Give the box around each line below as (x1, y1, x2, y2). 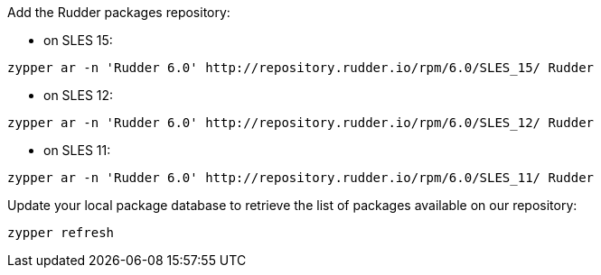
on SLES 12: (43, 87, 114, 103)
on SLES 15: (43, 32, 113, 48)
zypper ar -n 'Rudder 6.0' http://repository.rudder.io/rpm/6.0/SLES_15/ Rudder (7, 60, 595, 75)
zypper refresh (7, 225, 115, 240)
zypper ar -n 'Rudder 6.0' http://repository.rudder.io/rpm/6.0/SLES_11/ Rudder (7, 170, 595, 185)
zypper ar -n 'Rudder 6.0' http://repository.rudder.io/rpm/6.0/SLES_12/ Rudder (7, 115, 595, 130)
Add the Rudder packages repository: (7, 5, 230, 20)
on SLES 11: (43, 142, 111, 158)
